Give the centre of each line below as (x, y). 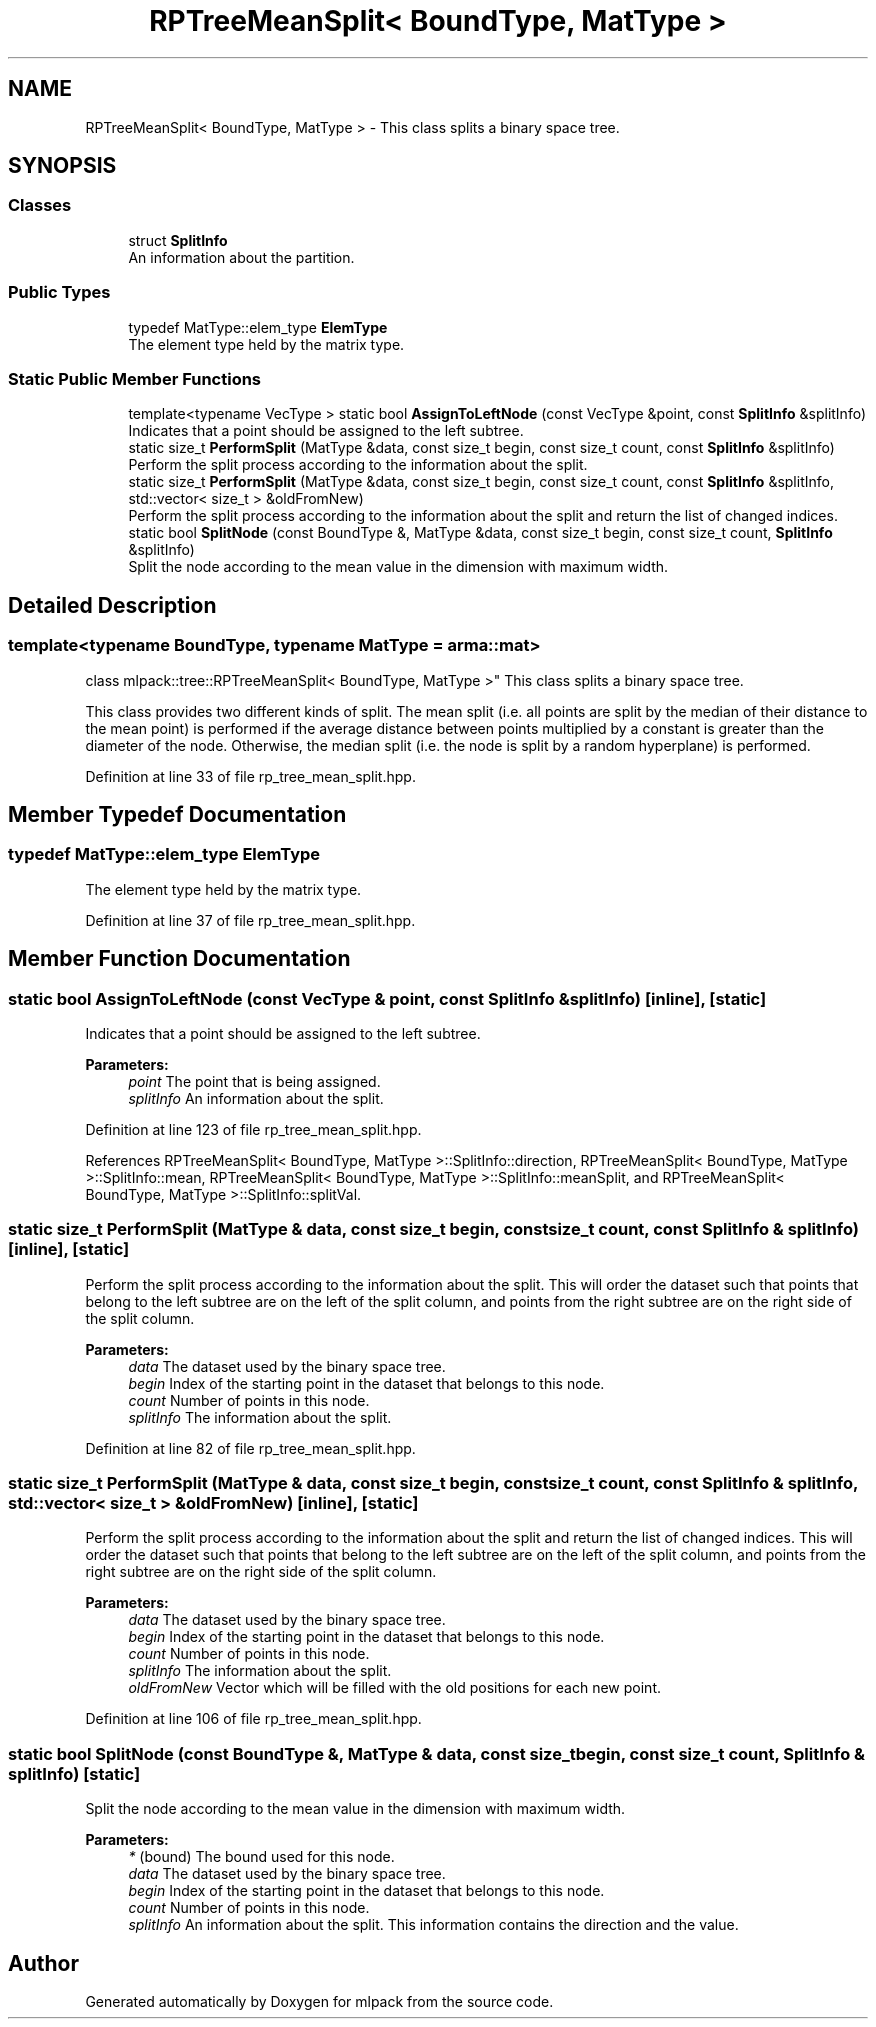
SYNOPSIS (62, 166)
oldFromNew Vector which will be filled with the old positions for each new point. (395, 1688)
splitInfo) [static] (74, 1773)
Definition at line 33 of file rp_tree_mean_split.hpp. (250, 776)
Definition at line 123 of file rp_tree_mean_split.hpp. (253, 1129)
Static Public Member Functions (135, 378)
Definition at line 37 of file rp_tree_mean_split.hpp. (250, 920)
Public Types (59, 292)
